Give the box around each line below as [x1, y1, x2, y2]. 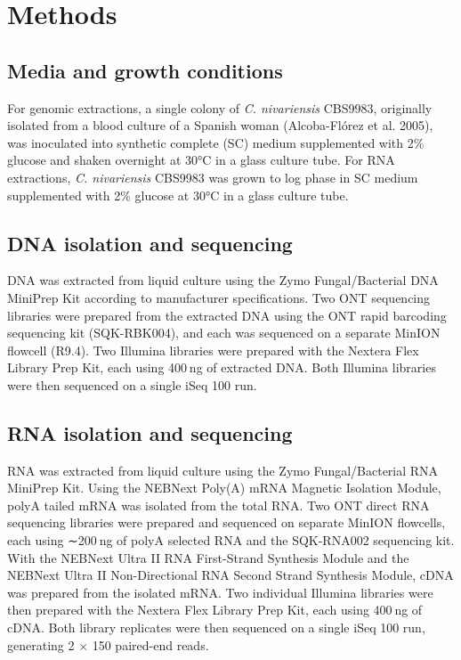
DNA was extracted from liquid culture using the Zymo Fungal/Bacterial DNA [7, 271, 439, 289]
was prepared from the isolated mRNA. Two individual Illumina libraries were [7, 583, 433, 601]
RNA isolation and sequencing [7, 419, 293, 446]
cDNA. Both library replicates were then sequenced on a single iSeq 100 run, [7, 618, 425, 637]
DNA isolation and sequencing [7, 229, 293, 257]
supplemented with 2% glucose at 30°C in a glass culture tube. [7, 185, 349, 204]
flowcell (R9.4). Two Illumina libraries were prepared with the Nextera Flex [7, 340, 419, 359]
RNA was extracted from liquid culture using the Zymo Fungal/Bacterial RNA [7, 460, 439, 479]
